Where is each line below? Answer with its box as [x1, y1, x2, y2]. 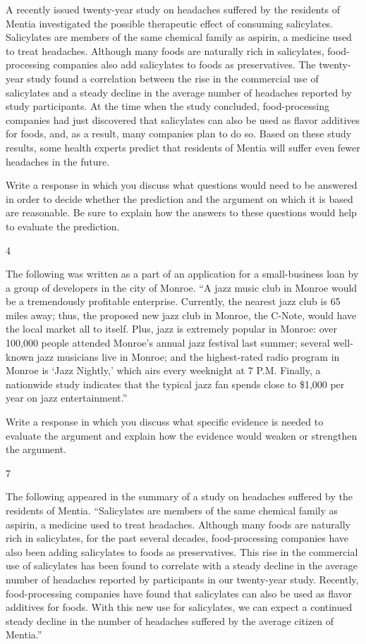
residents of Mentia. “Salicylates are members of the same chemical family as [6, 503, 338, 517]
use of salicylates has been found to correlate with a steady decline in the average [6, 558, 358, 573]
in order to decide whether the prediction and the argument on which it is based [6, 191, 353, 206]
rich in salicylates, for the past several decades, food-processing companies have [6, 531, 349, 545]
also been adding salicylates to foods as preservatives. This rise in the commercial [6, 544, 358, 559]
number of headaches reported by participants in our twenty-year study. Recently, [6, 571, 359, 586]
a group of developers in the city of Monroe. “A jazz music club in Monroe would [6, 280, 358, 295]
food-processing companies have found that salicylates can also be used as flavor [6, 586, 353, 600]
